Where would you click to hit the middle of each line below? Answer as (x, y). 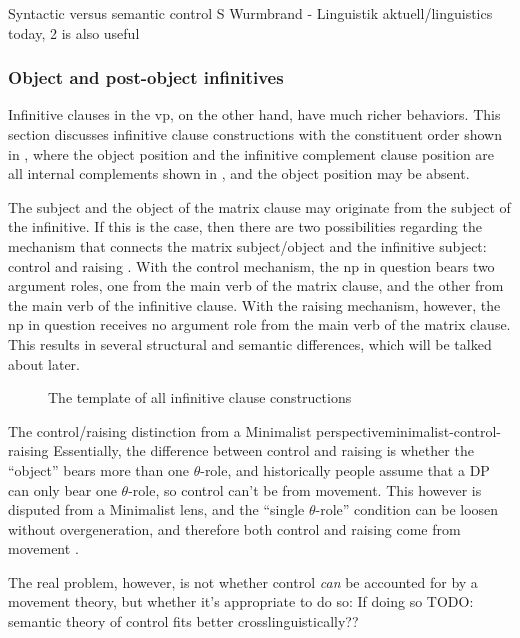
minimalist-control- (442, 430)
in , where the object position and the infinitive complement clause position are (251, 153)
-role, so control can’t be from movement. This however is (305, 489)
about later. (44, 363)
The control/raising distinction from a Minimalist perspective (196, 430)
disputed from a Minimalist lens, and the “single (156, 509)
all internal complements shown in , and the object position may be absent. (239, 173)
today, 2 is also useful (74, 32)
